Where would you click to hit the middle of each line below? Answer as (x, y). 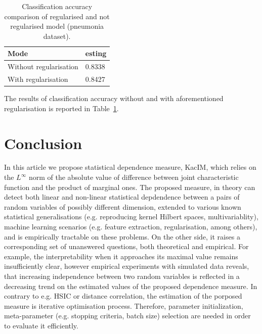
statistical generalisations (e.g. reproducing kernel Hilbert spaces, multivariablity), (131, 217)
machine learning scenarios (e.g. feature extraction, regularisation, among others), (131, 227)
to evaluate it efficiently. (41, 325)
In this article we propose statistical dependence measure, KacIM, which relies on (130, 167)
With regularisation (38, 79)
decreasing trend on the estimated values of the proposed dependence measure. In (131, 286)
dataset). (57, 36)
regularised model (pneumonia (57, 26)
